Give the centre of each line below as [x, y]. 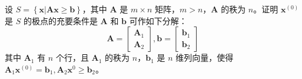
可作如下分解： [158, 20]
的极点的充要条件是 [60, 20]
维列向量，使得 [205, 57]
